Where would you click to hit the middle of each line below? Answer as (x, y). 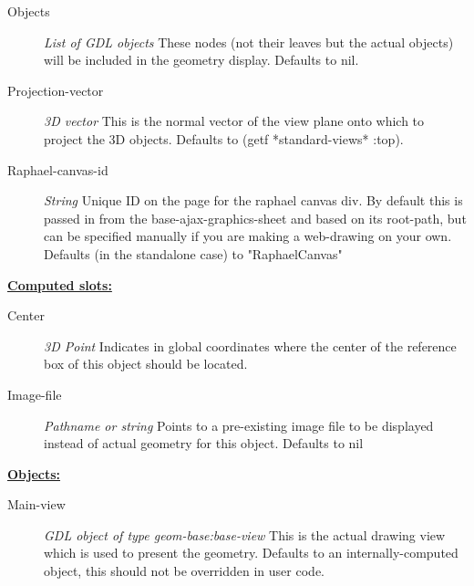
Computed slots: (60, 284)
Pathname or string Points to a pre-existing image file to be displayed (239, 425)
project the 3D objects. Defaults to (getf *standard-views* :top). (224, 138)
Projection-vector (56, 90)
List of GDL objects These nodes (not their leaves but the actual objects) (249, 42)
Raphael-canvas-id (58, 169)
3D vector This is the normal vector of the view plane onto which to (234, 121)
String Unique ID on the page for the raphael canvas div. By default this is (253, 200)
